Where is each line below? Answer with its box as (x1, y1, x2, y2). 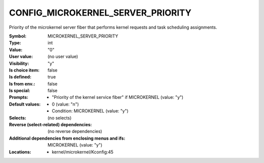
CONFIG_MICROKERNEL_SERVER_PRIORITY (9, 7, 192, 18)
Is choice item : (9, 67, 40, 73)
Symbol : (9, 33, 27, 39)
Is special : (9, 88, 30, 93)
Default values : (9, 101, 41, 107)
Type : (9, 40, 22, 46)
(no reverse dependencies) (47, 128, 102, 134)
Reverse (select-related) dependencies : (9, 122, 92, 127)
